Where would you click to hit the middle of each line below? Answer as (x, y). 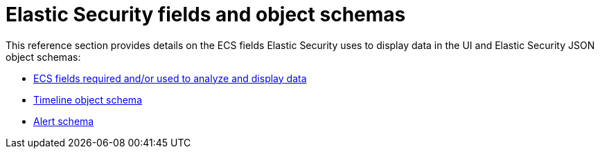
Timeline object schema (88, 99)
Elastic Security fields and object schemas (206, 15)
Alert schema (64, 121)
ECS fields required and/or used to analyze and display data (170, 78)
